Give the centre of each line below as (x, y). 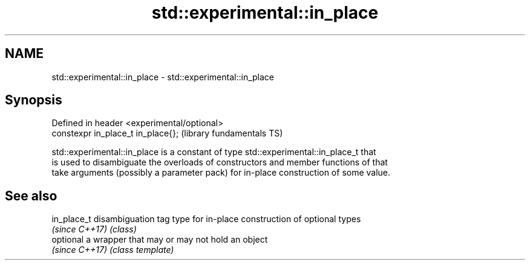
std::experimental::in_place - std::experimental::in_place (163, 77)
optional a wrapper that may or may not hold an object (160, 240)
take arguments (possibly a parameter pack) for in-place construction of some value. (221, 173)
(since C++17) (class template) (113, 250)
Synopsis (34, 100)
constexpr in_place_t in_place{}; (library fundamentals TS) (167, 133)
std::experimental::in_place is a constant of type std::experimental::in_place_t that (214, 152)
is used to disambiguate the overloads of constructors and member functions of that (220, 162)
